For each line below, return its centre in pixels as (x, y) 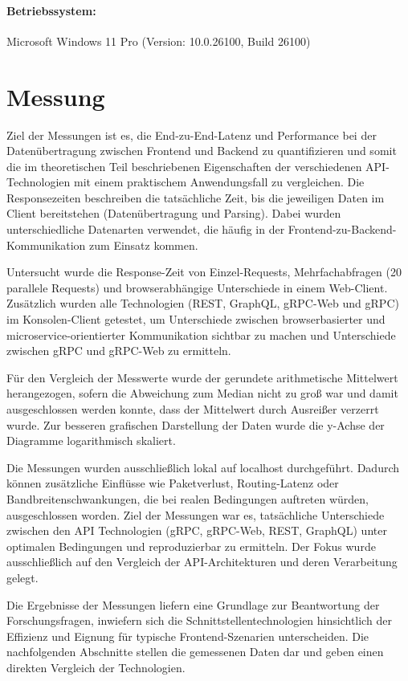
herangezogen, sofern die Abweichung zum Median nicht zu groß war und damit (202, 393)
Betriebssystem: (51, 10)
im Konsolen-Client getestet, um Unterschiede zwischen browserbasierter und (196, 319)
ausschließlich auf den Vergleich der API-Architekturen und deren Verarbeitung (202, 562)
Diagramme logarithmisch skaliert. (91, 440)
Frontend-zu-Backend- (342, 229)
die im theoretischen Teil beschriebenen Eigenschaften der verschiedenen (184, 166)
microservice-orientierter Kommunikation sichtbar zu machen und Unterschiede (201, 334)
